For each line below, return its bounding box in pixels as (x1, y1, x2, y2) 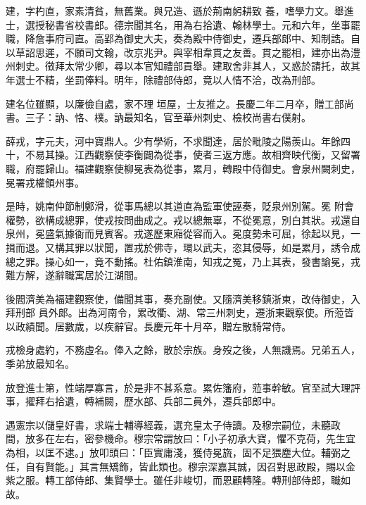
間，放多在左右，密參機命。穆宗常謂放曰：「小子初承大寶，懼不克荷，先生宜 (6, 431, 355, 446)
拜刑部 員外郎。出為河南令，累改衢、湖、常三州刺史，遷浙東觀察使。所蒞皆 (6, 305, 354, 320)
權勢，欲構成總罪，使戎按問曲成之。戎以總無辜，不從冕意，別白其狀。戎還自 (6, 212, 360, 227)
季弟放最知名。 (6, 356, 75, 371)
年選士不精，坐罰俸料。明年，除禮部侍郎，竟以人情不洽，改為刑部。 (6, 72, 321, 87)
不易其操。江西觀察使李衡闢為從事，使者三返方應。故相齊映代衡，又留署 (25, 147, 360, 162)
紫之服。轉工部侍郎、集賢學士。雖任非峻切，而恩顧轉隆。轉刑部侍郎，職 (6, 473, 341, 487)
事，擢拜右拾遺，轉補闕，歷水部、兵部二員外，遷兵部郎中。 (6, 394, 282, 409)
